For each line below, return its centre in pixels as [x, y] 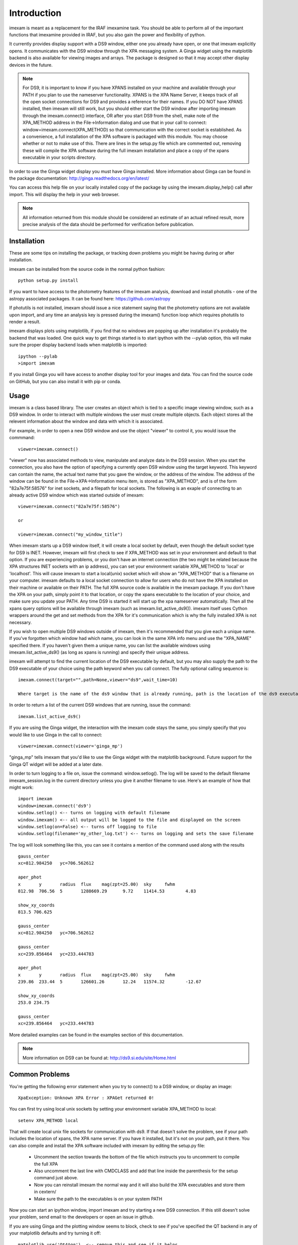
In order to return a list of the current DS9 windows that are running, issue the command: [100, 705]
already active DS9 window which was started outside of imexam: [76, 495]
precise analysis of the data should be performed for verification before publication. [109, 224]
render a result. [25, 322]
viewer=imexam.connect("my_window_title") [71, 534]
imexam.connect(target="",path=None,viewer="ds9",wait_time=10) [98, 680]
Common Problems [39, 1074]
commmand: [22, 438]
